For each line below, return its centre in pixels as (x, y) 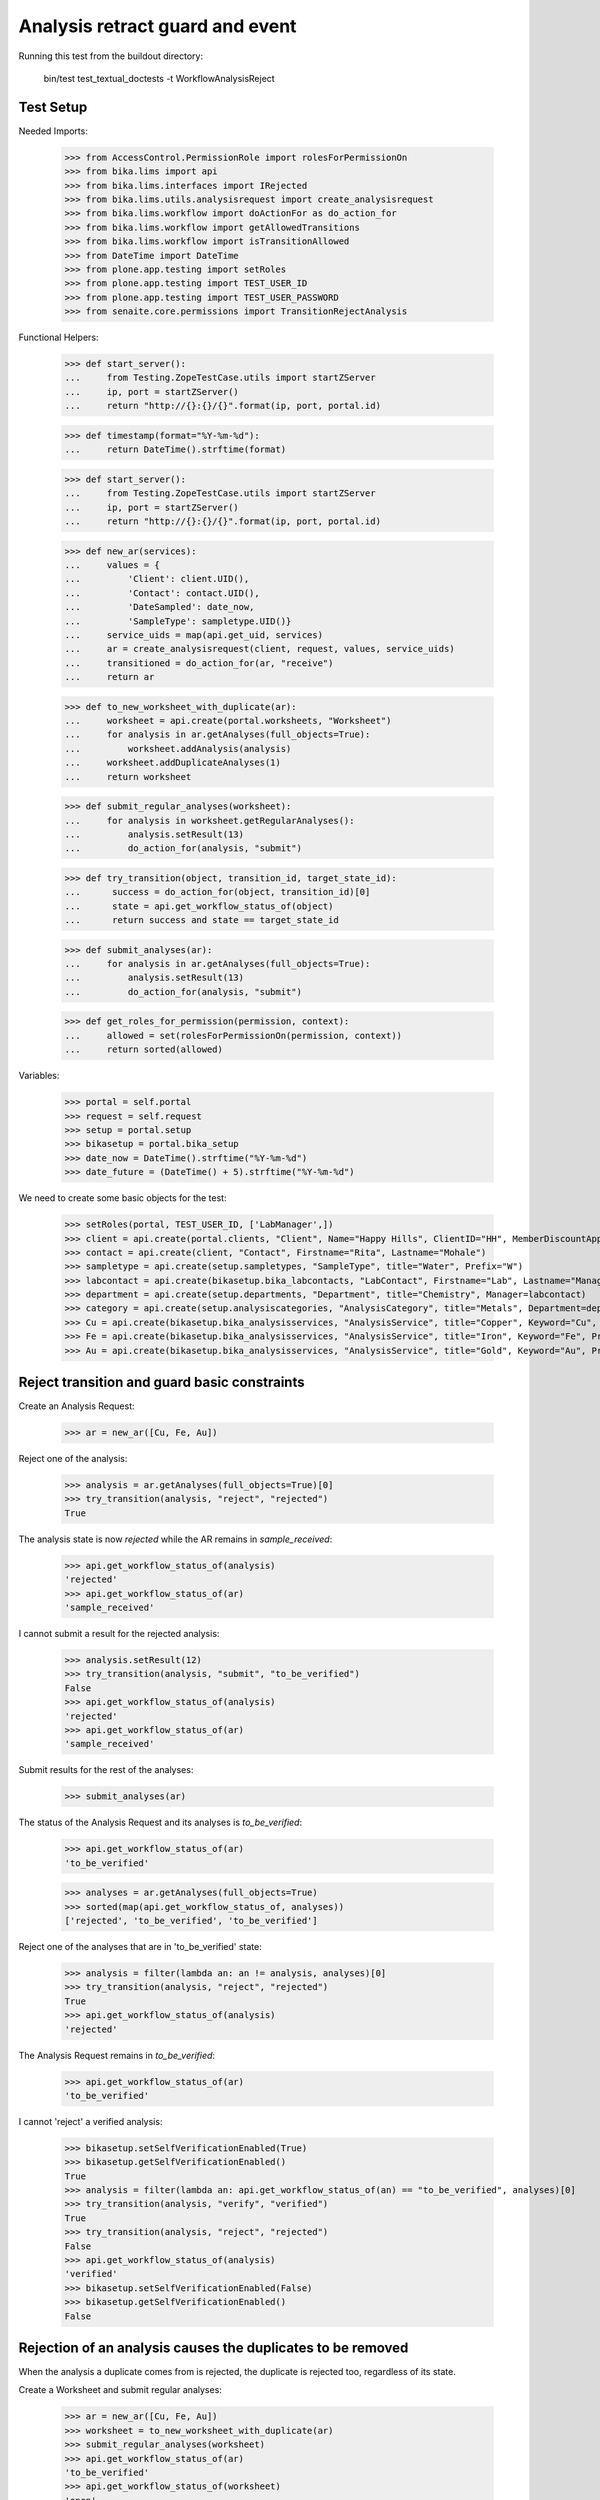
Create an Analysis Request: (76, 1406)
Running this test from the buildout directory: (111, 56)
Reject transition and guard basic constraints (161, 1382)
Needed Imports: (53, 131)
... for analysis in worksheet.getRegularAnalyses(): (209, 820)
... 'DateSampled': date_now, (159, 607)
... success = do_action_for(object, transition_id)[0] (217, 892)
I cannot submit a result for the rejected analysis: (119, 1633)
